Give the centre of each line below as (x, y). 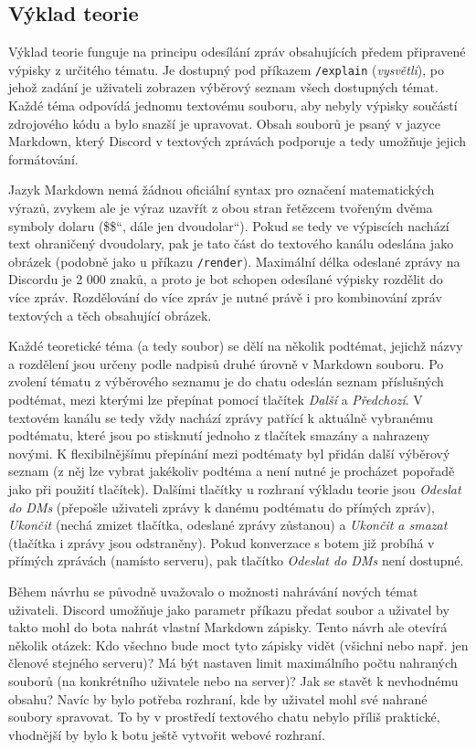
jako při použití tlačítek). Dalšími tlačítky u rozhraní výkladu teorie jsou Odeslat (235, 488)
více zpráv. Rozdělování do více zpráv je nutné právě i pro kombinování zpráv (225, 297)
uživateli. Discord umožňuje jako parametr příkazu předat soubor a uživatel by (229, 609)
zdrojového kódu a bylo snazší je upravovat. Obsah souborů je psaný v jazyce (225, 123)
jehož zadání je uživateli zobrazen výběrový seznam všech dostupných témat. (223, 87)
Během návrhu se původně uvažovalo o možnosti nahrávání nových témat (213, 591)
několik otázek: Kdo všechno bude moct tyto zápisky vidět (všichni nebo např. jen (238, 644)
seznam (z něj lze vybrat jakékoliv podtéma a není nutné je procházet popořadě (232, 471)
